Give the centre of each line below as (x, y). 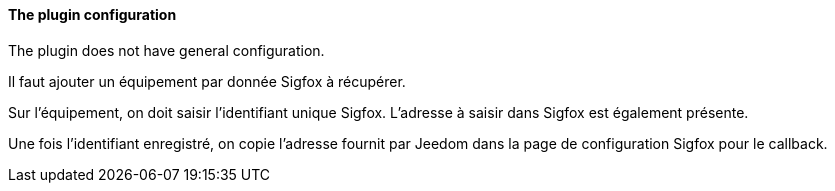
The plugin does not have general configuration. (166, 50)
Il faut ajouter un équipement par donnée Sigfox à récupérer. (207, 81)
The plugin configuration (92, 14)
